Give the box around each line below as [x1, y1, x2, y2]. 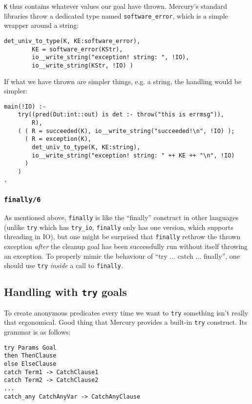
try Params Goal [4, 344, 57, 351]
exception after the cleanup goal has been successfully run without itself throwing [4, 241, 248, 251]
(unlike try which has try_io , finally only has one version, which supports [4, 222, 233, 232]
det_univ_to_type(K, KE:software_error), [4, 37, 141, 45]
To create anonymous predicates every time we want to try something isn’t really [4, 307, 249, 317]
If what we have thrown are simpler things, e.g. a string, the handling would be [4, 76, 242, 86]
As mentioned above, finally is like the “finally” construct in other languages [4, 212, 239, 223]
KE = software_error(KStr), [32, 45, 123, 53]
